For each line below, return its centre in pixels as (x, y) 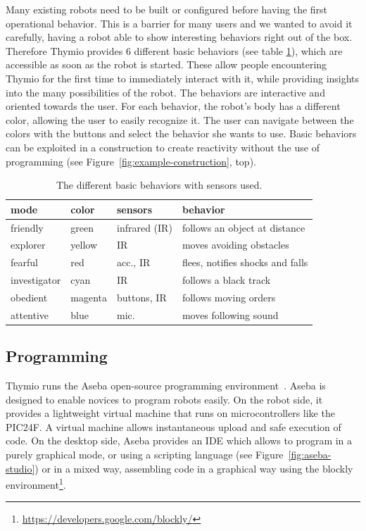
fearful (24, 262)
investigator (36, 280)
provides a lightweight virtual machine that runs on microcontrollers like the (170, 413)
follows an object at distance (244, 227)
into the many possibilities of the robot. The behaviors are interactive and (165, 92)
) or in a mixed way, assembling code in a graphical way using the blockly (194, 468)
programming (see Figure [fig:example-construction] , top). (131, 161)
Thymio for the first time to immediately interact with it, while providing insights (183, 78)
